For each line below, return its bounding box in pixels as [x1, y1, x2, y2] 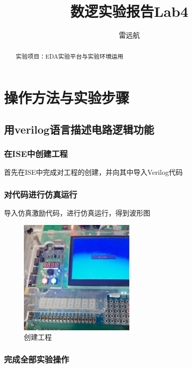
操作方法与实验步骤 [4, 87, 130, 108]
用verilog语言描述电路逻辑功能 [4, 121, 154, 137]
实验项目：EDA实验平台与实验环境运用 [15, 52, 123, 60]
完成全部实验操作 [4, 353, 69, 365]
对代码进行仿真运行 [4, 188, 78, 200]
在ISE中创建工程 [4, 147, 68, 160]
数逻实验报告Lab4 [70, 1, 189, 21]
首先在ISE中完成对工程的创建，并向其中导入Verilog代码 [4, 167, 183, 177]
